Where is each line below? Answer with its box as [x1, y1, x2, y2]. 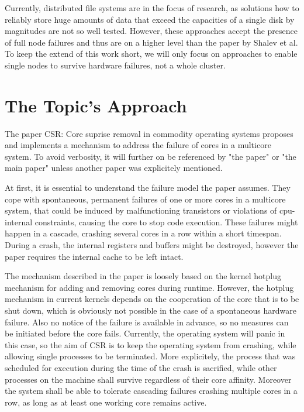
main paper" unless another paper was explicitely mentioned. [5, 162, 223, 174]
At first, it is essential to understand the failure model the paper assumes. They [5, 181, 291, 194]
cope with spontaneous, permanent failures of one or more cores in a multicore [5, 193, 286, 205]
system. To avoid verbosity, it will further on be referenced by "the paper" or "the [5, 150, 296, 162]
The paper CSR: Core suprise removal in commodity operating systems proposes [5, 127, 293, 139]
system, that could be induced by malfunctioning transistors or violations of [5, 204, 277, 217]
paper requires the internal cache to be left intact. [5, 250, 184, 262]
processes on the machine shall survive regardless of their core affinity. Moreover [5, 373, 292, 385]
